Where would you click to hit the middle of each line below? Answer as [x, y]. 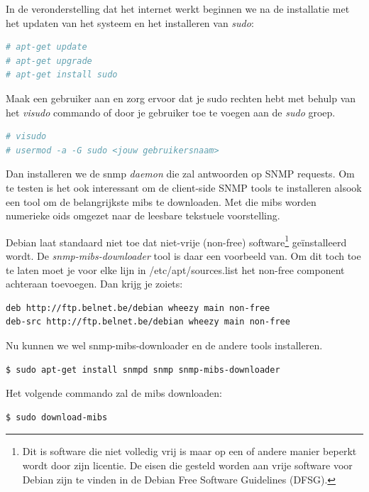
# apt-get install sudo [62, 75]
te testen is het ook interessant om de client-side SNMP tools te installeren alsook [184, 187]
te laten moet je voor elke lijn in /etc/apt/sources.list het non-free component [175, 269]
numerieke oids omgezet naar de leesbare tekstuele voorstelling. [143, 215]
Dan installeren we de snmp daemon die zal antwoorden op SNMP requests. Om [180, 174]
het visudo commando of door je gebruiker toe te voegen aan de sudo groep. [171, 112]
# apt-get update [46, 47]
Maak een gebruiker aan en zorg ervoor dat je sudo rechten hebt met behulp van [181, 98]
